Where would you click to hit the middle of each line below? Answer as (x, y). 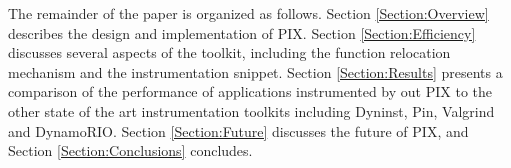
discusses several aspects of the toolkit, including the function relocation (229, 52)
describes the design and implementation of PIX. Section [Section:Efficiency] (242, 32)
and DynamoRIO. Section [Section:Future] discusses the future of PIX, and (238, 130)
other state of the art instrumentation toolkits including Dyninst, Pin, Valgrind (251, 110)
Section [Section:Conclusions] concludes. (130, 150)
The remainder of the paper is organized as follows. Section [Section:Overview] (248, 13)
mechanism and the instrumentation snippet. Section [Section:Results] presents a (255, 71)
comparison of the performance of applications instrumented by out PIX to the (250, 91)
